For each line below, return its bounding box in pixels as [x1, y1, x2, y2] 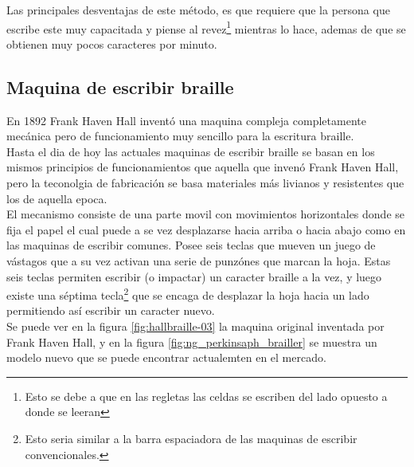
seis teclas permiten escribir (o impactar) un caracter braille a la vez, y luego [6, 268, 382, 285]
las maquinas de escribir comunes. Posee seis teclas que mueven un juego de [6, 237, 376, 253]
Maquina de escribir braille [6, 74, 234, 99]
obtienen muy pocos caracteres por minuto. [6, 35, 217, 52]
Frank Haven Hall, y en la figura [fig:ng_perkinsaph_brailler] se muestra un [6, 333, 377, 350]
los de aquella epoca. [6, 190, 107, 206]
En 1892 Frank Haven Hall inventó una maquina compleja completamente [6, 112, 366, 128]
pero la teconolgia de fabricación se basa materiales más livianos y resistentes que [6, 175, 404, 191]
